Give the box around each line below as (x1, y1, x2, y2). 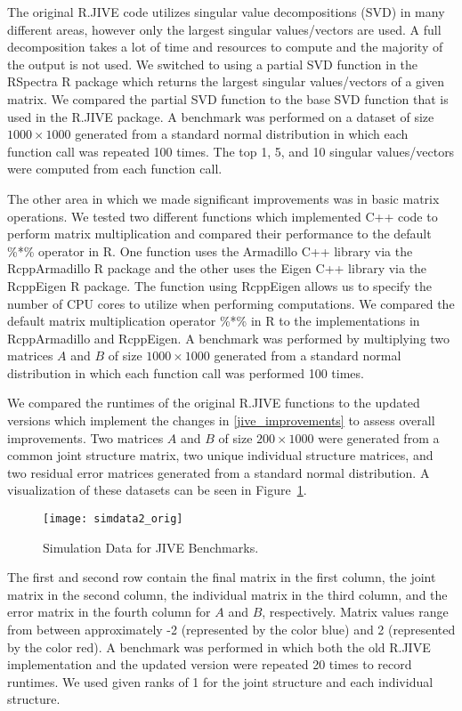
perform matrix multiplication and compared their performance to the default (7, 224, 432, 243)
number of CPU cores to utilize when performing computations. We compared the (7, 294, 455, 312)
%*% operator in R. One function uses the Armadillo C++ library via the (7, 241, 413, 260)
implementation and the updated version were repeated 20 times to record (7, 655, 412, 674)
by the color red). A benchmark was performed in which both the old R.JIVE (7, 637, 431, 656)
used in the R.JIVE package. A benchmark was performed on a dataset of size (7, 107, 434, 125)
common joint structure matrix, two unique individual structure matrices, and (7, 446, 434, 465)
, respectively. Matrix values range (262, 602, 449, 621)
